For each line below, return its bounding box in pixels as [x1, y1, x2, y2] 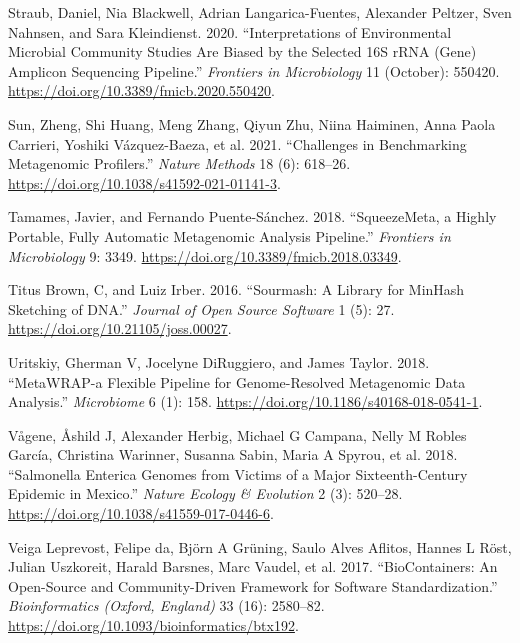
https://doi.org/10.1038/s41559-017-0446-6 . [8, 503, 274, 524]
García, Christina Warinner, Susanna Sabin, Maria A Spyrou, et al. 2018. [8, 444, 458, 465]
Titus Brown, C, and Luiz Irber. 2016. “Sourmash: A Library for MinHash [8, 279, 465, 300]
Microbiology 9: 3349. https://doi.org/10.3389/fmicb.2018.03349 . [8, 245, 402, 266]
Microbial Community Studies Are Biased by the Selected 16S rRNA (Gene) [8, 41, 477, 62]
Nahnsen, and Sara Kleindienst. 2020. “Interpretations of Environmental [8, 21, 452, 42]
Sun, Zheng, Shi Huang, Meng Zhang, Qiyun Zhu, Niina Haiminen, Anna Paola [8, 113, 496, 134]
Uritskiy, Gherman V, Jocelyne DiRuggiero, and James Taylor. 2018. [8, 351, 430, 372]
